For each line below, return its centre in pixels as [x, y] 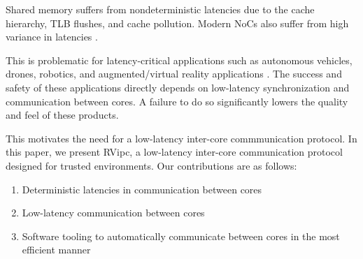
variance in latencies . [52, 37]
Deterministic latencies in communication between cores [142, 189]
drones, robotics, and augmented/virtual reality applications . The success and [174, 74]
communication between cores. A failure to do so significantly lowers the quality [177, 101]
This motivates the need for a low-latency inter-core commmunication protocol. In [181, 138]
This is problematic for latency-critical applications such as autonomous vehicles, [179, 60]
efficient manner [56, 250]
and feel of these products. [62, 115]
